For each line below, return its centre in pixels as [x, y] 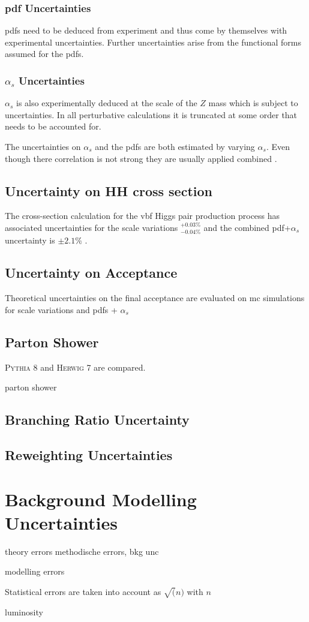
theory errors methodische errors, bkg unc [82, 551]
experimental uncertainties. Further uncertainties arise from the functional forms [153, 42]
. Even [278, 146]
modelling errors [35, 571]
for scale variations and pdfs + [61, 309]
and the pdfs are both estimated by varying [175, 146]
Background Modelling [101, 499]
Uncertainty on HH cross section [109, 190]
